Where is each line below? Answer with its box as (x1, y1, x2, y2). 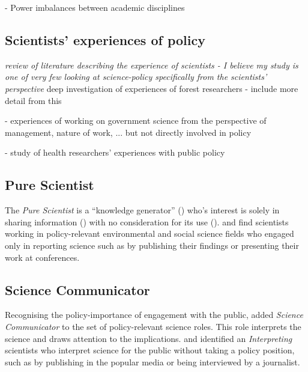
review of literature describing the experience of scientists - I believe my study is (5, 58, 298, 71)
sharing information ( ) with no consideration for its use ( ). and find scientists (5, 215, 289, 228)
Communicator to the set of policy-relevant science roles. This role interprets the (5, 320, 301, 332)
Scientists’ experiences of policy (5, 30, 205, 49)
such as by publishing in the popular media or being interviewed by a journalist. (5, 355, 300, 368)
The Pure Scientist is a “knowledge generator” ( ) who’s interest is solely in (5, 204, 280, 216)
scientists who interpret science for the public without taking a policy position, (5, 344, 295, 356)
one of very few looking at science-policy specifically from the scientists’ (5, 70, 267, 83)
